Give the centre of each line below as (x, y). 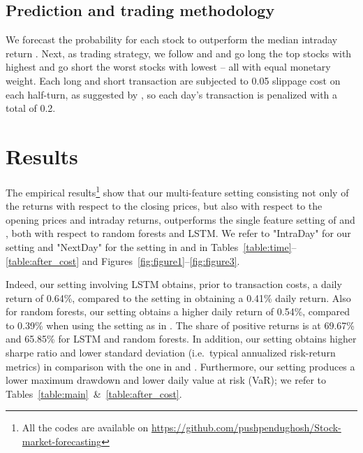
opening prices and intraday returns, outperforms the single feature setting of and (180, 219)
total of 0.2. (31, 108)
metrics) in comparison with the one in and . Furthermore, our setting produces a (180, 366)
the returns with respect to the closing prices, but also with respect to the (164, 206)
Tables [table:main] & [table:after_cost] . (94, 393)
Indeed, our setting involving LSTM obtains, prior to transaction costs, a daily (174, 284)
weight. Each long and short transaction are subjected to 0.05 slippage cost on (173, 80)
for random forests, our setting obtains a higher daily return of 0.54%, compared (178, 311)
